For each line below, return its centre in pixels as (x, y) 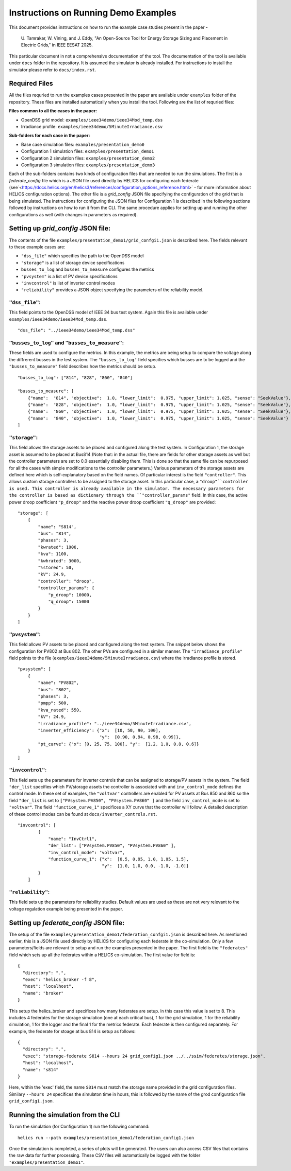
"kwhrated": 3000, (60, 561)
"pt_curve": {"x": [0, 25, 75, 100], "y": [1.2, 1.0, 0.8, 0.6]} (119, 744)
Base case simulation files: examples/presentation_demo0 (83, 144)
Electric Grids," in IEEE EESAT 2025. (57, 45)
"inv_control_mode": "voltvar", (87, 852)
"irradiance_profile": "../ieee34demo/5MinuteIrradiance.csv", (115, 724)
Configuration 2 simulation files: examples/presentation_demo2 (88, 158)
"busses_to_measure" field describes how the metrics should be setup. (83, 367)
